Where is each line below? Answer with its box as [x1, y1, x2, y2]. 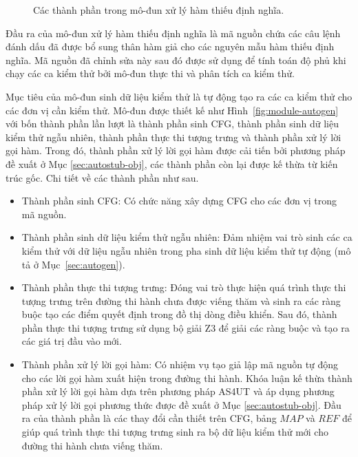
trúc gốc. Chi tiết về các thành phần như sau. [6, 170, 199, 184]
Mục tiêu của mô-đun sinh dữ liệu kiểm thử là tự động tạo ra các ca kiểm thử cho [6, 89, 352, 103]
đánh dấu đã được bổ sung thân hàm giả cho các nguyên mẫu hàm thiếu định [6, 39, 335, 54]
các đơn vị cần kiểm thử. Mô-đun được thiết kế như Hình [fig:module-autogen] [6, 103, 339, 117]
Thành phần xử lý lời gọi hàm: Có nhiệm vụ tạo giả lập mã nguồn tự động [21, 357, 339, 372]
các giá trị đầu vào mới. [21, 334, 122, 348]
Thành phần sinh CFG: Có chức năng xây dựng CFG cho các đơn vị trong [21, 193, 337, 208]
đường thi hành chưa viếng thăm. [21, 438, 163, 452]
